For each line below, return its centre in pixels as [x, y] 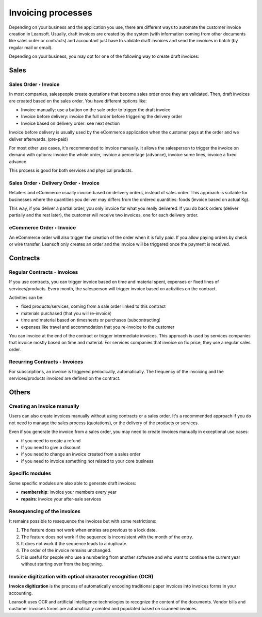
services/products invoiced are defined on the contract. [65, 378]
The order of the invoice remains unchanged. [66, 550]
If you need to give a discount [51, 447]
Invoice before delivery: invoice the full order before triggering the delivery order [102, 117]
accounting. [21, 593]
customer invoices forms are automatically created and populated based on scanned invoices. [103, 609]
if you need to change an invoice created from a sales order [81, 454]
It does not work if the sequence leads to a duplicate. [74, 543]
